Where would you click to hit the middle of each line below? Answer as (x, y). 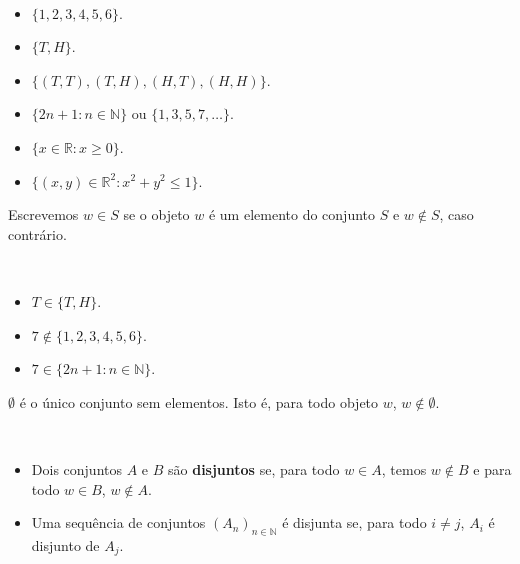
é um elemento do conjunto (291, 214)
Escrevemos (43, 214)
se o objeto (156, 214)
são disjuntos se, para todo (254, 468)
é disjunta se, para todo (354, 522)
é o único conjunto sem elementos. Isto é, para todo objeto (199, 401)
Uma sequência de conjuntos (118, 522)
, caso (456, 214)
